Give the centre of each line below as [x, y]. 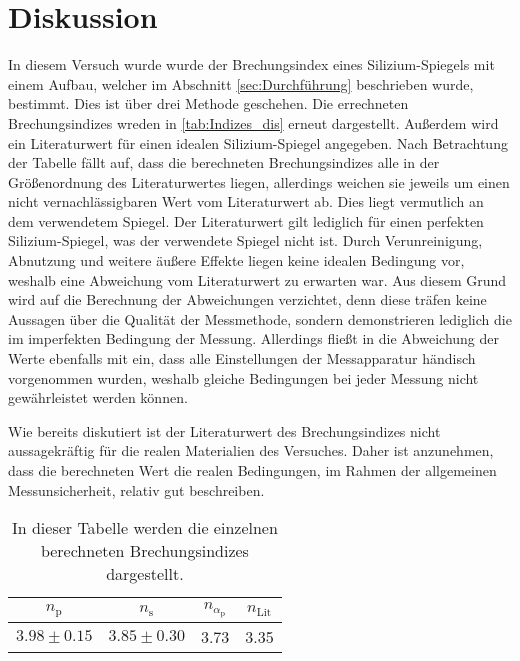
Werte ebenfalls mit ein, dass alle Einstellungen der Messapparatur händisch [242, 358]
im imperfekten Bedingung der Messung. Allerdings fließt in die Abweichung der [253, 338]
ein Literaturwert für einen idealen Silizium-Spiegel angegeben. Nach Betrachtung [258, 142]
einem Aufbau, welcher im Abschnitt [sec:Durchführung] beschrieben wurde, [241, 83]
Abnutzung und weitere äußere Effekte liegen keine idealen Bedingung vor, [236, 260]
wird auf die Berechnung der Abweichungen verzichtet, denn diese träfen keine [247, 299]
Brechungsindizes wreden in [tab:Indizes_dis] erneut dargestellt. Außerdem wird [253, 122]
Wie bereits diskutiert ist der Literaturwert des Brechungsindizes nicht [224, 430]
